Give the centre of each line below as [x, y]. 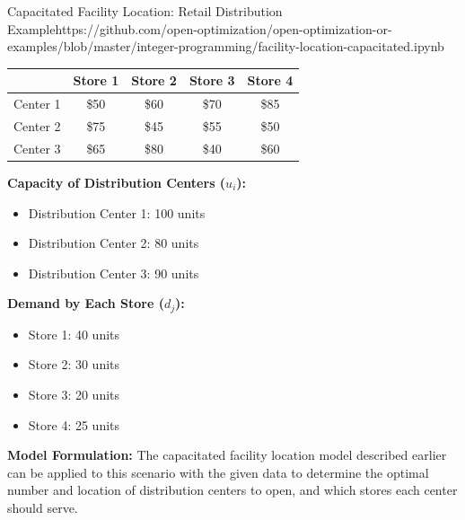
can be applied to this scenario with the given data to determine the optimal [218, 472]
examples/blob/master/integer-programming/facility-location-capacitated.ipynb [226, 46]
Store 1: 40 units [74, 334]
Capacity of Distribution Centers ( [117, 182]
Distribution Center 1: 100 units [117, 212]
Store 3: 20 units [74, 394]
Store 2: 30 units [74, 364]
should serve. [43, 507]
